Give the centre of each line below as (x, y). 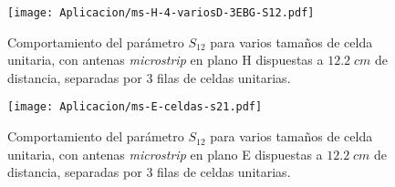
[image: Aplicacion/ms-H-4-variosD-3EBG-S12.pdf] (161, 13)
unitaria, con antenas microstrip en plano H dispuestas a (166, 60)
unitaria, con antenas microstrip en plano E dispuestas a (165, 154)
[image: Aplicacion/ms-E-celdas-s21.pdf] (135, 107)
